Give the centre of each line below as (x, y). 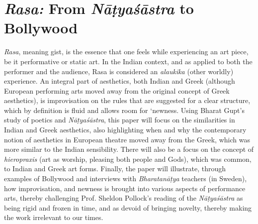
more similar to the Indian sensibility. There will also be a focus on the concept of (129, 149)
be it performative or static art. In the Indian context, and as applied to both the (128, 61)
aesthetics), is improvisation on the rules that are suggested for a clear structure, (127, 100)
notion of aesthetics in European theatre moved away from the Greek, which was (127, 139)
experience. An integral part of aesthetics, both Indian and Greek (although (120, 81)
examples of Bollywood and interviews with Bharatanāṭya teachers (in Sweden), (126, 178)
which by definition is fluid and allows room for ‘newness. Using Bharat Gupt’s (124, 110)
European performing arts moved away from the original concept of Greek (117, 90)
